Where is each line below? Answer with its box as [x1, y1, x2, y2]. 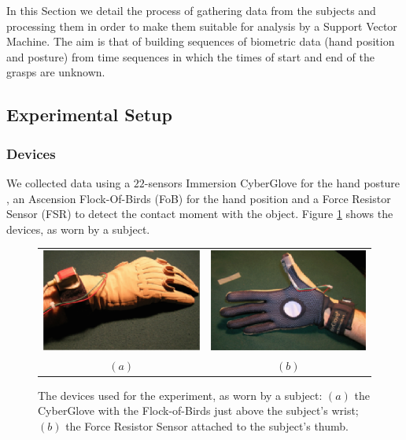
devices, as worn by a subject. [6, 220, 150, 237]
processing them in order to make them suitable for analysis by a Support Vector [6, 17, 397, 34]
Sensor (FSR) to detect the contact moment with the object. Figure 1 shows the [6, 205, 393, 222]
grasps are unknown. [6, 64, 105, 80]
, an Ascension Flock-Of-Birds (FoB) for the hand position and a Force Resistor [6, 190, 391, 206]
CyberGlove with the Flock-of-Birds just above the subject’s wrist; [38, 402, 359, 419]
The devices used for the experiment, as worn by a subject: [38, 386, 323, 403]
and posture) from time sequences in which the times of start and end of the [6, 48, 375, 65]
